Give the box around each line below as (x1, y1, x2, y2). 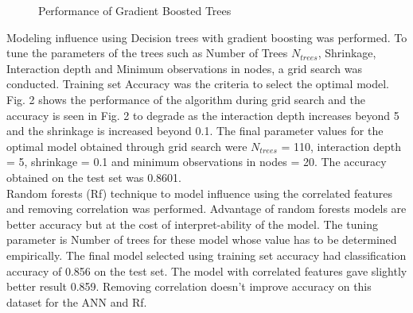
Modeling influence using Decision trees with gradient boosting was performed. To (6, 29, 407, 45)
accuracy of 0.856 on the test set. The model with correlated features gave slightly (6, 262, 407, 279)
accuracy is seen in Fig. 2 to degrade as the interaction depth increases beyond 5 (6, 106, 399, 123)
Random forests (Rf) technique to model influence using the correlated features (6, 184, 393, 201)
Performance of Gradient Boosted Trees (38, 2, 232, 18)
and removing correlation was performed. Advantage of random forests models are (6, 200, 407, 217)
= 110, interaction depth (281, 137, 402, 154)
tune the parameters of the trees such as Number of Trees (6, 44, 288, 61)
